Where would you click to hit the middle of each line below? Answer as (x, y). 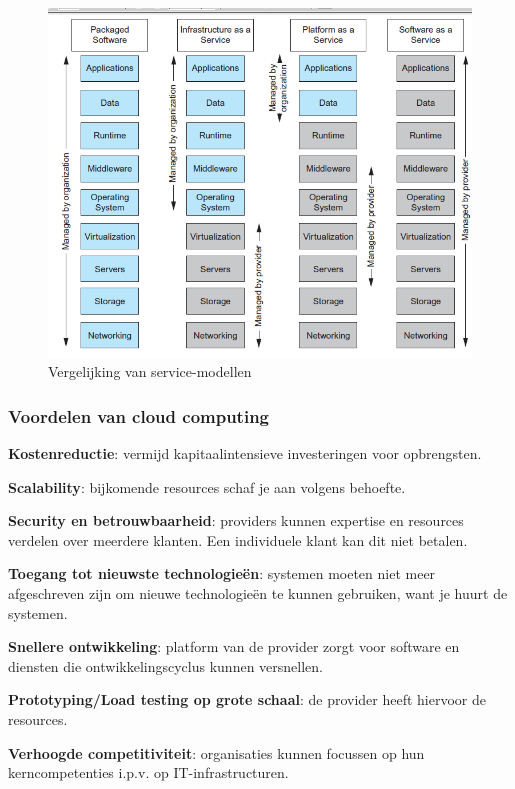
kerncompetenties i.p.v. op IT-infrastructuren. (148, 772)
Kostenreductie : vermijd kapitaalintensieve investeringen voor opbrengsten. (245, 453)
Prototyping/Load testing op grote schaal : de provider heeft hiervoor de (247, 699)
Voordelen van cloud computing (139, 415)
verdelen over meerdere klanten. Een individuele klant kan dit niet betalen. (238, 539)
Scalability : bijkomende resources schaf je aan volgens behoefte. (207, 486)
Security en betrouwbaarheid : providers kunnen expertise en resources (236, 520)
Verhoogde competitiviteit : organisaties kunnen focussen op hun (216, 752)
